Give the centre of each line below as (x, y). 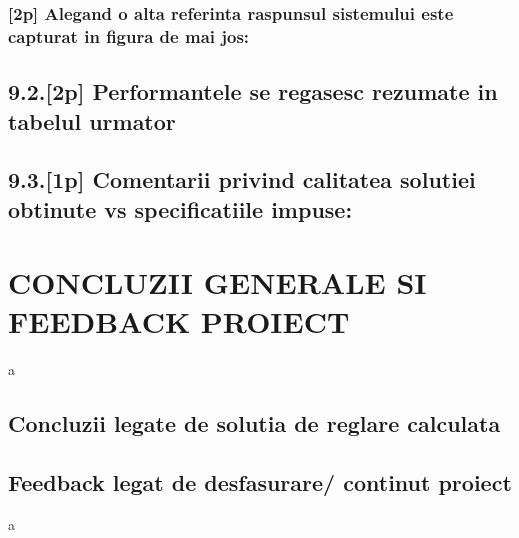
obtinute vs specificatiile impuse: (180, 208)
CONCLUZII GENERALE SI (217, 282)
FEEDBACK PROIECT (179, 321)
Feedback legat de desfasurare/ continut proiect (260, 482)
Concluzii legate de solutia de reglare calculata (254, 423)
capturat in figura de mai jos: (129, 35)
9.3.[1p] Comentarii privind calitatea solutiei (242, 179)
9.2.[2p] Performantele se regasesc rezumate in (253, 91)
